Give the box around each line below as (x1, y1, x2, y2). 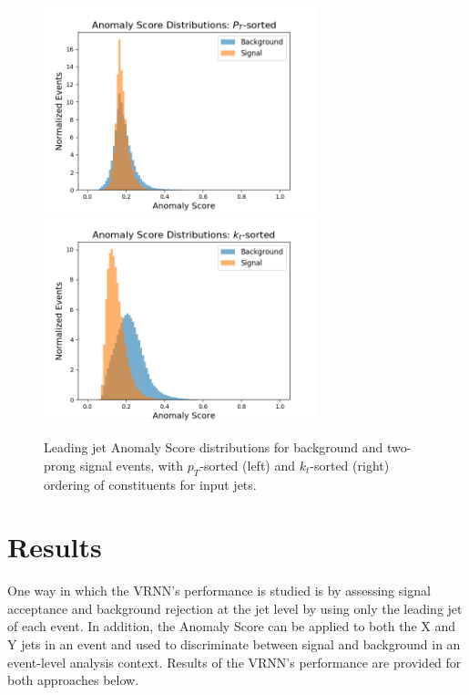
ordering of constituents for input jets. (44, 474, 257, 493)
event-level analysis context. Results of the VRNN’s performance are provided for (7, 652, 462, 671)
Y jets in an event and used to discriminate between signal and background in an (7, 635, 461, 654)
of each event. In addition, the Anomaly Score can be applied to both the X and (7, 617, 456, 636)
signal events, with (79, 455, 184, 474)
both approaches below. (7, 670, 139, 690)
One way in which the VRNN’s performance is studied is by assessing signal (7, 581, 431, 600)
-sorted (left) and (199, 455, 295, 474)
